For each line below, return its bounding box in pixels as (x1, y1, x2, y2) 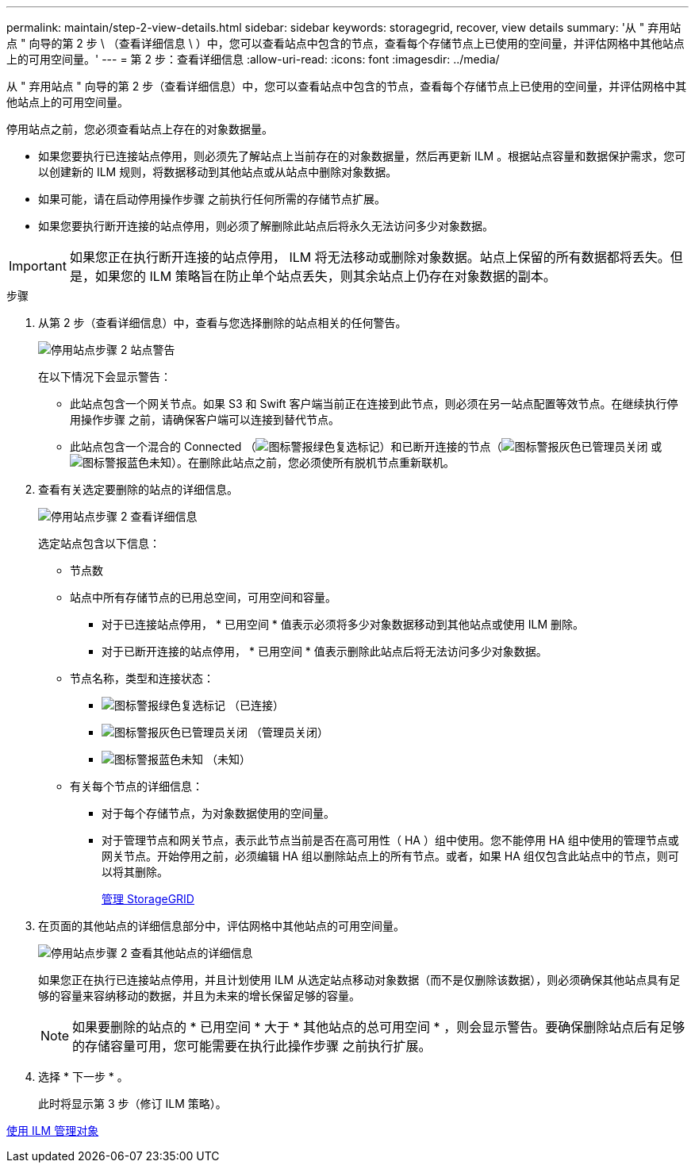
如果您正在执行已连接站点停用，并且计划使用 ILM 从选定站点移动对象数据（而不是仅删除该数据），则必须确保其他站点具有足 (38, 973, 681, 986)
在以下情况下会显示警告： (38, 370, 171, 383)
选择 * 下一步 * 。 (38, 1070, 129, 1083)
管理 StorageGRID (102, 892, 194, 906)
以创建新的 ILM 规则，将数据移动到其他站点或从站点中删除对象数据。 (38, 165, 397, 179)
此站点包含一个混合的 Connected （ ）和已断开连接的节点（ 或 (70, 440, 662, 453)
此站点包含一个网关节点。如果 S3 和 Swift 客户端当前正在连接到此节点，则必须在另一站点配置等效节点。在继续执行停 (70, 397, 678, 410)
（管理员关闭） (250, 725, 328, 739)
